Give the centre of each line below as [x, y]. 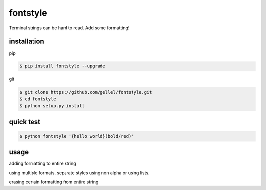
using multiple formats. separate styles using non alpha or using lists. [79, 173]
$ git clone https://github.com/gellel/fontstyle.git [86, 92]
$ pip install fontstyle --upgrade [62, 66]
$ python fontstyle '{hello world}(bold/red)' [77, 136]
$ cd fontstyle [38, 99]
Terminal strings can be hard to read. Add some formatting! [69, 28]
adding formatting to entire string [43, 164]
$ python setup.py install [52, 106]
